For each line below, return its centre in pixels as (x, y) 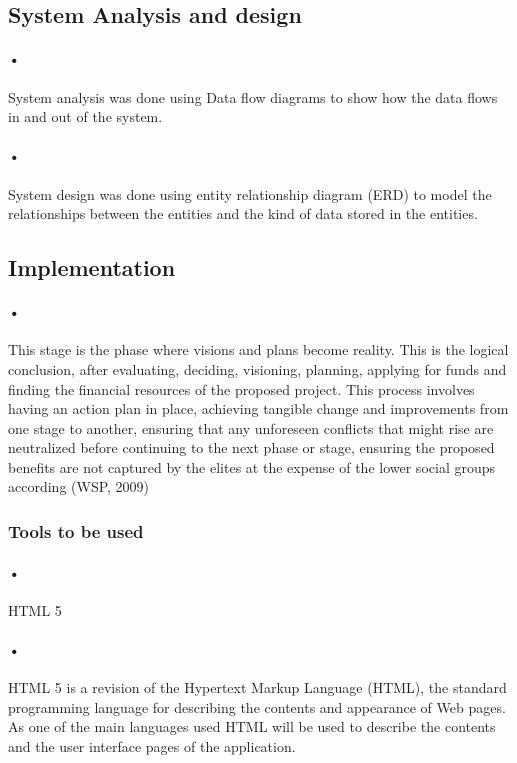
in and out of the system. (85, 116)
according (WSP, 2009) (79, 486)
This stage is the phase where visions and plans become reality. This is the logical (258, 349)
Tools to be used (76, 531)
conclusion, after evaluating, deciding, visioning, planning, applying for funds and (257, 368)
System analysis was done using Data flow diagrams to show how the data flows (253, 96)
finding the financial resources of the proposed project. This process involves (241, 388)
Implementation (92, 267)
